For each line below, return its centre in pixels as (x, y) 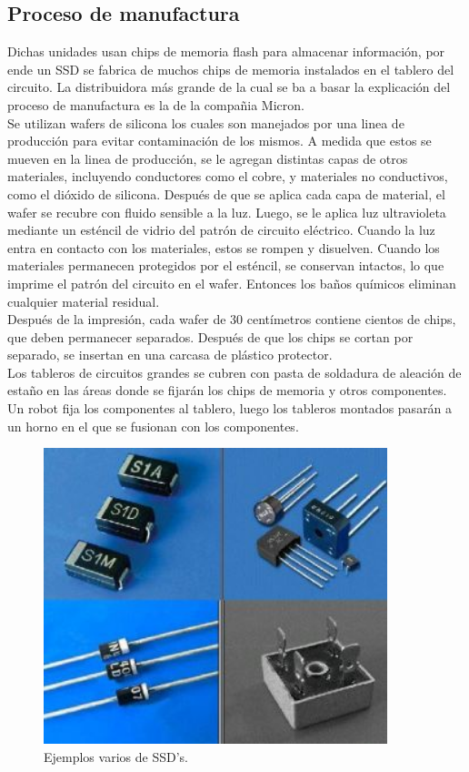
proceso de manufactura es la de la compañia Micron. (156, 104)
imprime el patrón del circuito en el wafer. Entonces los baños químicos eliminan (232, 283)
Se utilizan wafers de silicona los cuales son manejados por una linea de (206, 122)
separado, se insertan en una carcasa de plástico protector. (170, 355)
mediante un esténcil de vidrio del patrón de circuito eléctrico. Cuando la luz (221, 230)
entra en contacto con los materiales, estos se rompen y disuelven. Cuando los (224, 247)
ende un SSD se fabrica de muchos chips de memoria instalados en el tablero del (231, 69)
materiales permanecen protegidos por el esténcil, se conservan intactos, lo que (226, 265)
